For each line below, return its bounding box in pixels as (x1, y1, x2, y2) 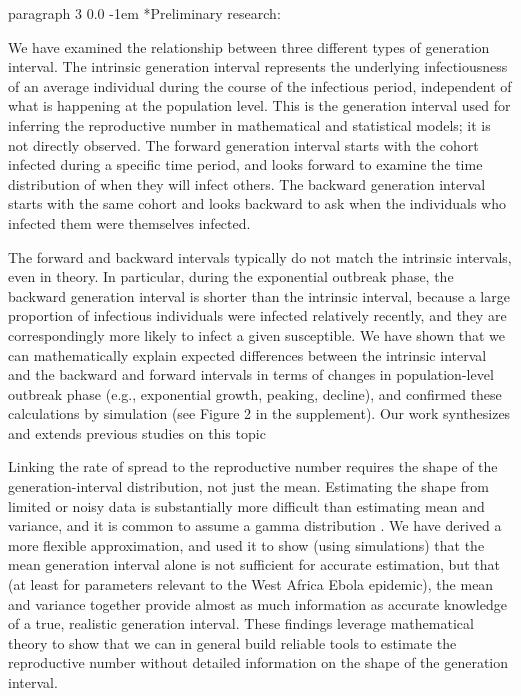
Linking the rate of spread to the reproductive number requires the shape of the (8, 456, 498, 477)
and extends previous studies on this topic (8, 422, 266, 443)
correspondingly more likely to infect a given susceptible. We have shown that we (8, 324, 506, 345)
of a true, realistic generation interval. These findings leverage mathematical (8, 613, 474, 634)
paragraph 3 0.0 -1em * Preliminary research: (8, 3, 281, 23)
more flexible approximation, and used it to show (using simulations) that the (8, 534, 485, 555)
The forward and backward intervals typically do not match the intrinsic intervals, (8, 246, 512, 267)
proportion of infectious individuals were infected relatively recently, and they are (8, 305, 507, 326)
